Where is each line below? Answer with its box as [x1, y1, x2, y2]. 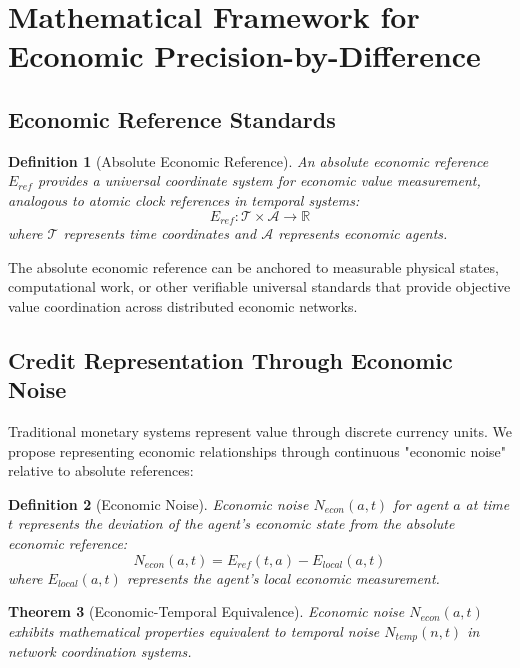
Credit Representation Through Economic [8, 344, 453, 375]
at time [465, 493, 510, 514]
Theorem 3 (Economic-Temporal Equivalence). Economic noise [8, 601, 405, 622]
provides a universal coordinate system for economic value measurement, [37, 170, 481, 191]
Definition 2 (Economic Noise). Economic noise [8, 493, 309, 514]
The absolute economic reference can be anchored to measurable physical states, [8, 256, 499, 277]
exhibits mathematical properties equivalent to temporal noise [8, 620, 380, 641]
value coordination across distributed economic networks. [8, 295, 358, 316]
